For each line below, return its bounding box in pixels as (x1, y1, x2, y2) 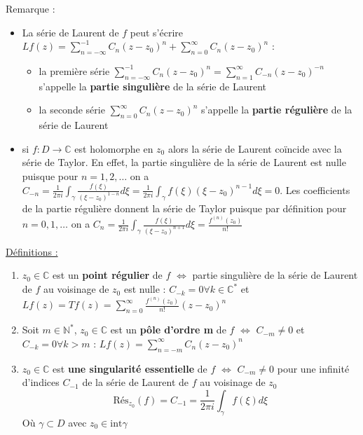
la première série (39, 63, 110, 78)
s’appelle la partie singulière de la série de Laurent (39, 78, 266, 93)
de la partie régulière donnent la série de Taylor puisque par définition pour (22, 200, 347, 215)
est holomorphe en (74, 141, 153, 156)
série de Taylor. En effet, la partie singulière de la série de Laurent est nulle (22, 155, 346, 170)
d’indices (22, 375, 60, 389)
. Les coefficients (280, 182, 350, 197)
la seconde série (39, 102, 105, 117)
